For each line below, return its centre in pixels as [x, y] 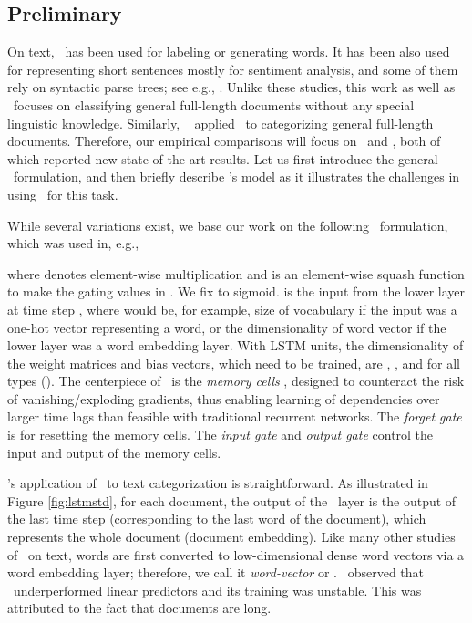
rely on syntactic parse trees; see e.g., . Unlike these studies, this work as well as [231, 87]
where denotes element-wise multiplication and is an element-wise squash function [236, 273]
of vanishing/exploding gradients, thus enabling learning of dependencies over [224, 398]
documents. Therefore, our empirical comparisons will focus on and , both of [224, 141]
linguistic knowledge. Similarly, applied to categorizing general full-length [221, 123]
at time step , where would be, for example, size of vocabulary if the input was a [232, 309]
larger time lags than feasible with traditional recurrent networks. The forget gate [235, 416]
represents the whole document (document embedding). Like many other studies [231, 537]
